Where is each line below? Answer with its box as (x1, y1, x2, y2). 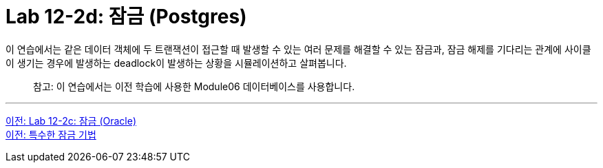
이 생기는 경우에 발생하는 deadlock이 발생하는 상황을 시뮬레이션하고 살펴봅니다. (6, 56, 347, 69)
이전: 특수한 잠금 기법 (6, 128, 96, 140)
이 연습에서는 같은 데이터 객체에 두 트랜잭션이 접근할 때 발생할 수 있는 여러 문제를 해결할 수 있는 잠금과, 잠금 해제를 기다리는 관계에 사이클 (6, 43, 591, 55)
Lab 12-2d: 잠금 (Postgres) (6, 5, 247, 28)
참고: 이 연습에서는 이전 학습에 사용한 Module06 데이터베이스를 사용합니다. (33, 80, 355, 92)
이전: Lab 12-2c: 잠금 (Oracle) (6, 114, 137, 127)
